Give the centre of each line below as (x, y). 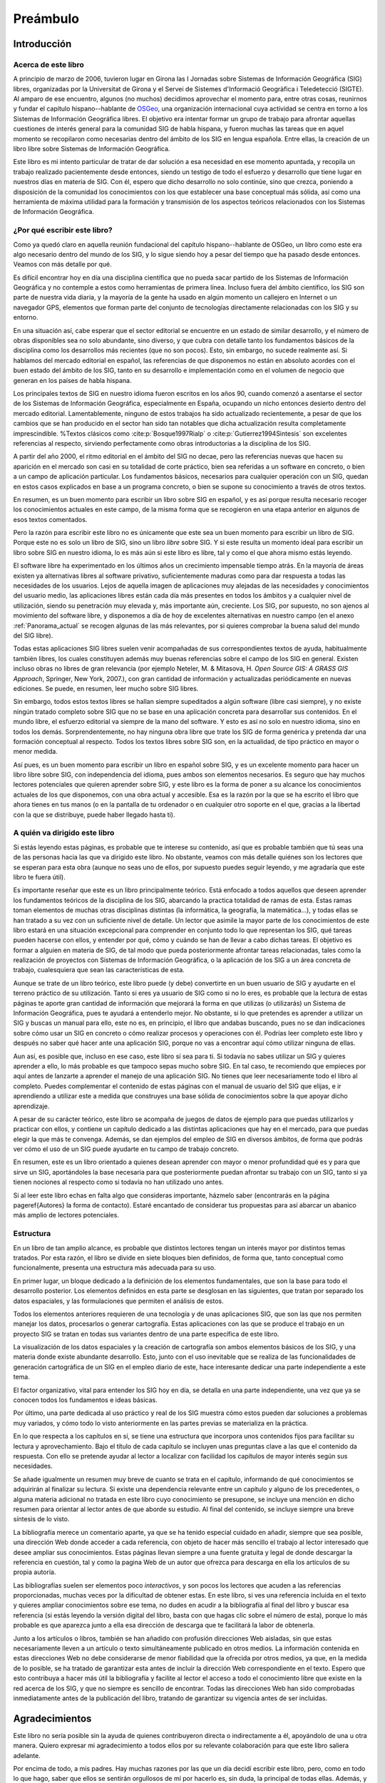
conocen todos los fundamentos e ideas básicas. (86, 1400)
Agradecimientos (52, 1718)
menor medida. (36, 752)
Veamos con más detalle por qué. (62, 265)
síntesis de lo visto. (41, 1519)
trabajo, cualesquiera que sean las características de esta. (99, 970)
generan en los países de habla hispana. (72, 380)
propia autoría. (35, 1572)
